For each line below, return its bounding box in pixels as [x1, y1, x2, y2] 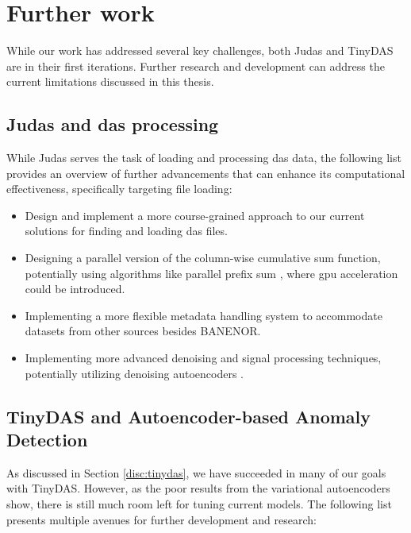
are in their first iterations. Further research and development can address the [6, 57, 385, 74]
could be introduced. [25, 280, 125, 297]
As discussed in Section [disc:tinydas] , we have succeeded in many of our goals [6, 464, 386, 481]
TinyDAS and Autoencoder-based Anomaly [6, 404, 371, 428]
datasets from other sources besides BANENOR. [25, 323, 261, 339]
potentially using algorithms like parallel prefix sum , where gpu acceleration [25, 265, 398, 281]
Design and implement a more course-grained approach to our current [25, 207, 365, 223]
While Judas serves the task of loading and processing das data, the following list [6, 149, 401, 166]
